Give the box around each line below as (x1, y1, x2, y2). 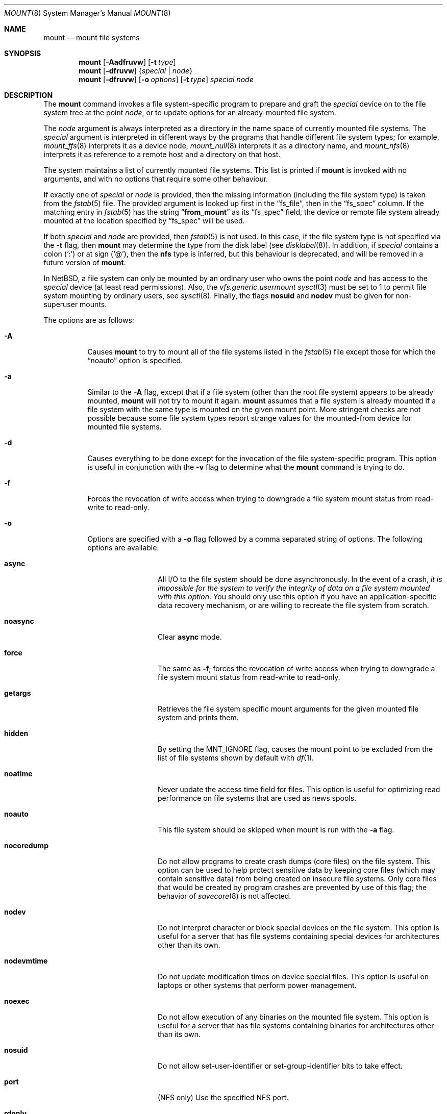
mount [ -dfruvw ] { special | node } (79, 66, 193, 75)
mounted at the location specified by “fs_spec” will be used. (43, 216, 245, 225)
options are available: (87, 543, 159, 552)
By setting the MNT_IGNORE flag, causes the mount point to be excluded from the (158, 745, 433, 753)
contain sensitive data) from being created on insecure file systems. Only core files (158, 874, 437, 883)
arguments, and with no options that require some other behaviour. (43, 174, 268, 183)
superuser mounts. (43, 300, 107, 309)
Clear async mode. (158, 632, 222, 641)
